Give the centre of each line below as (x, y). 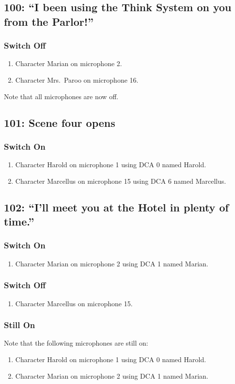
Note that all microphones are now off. (61, 96)
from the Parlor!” (49, 21)
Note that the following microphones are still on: (76, 343)
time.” (19, 221)
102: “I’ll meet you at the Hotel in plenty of (116, 207)
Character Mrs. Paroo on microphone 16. (77, 79)
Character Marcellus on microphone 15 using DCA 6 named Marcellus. (121, 181)
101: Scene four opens (60, 122)
